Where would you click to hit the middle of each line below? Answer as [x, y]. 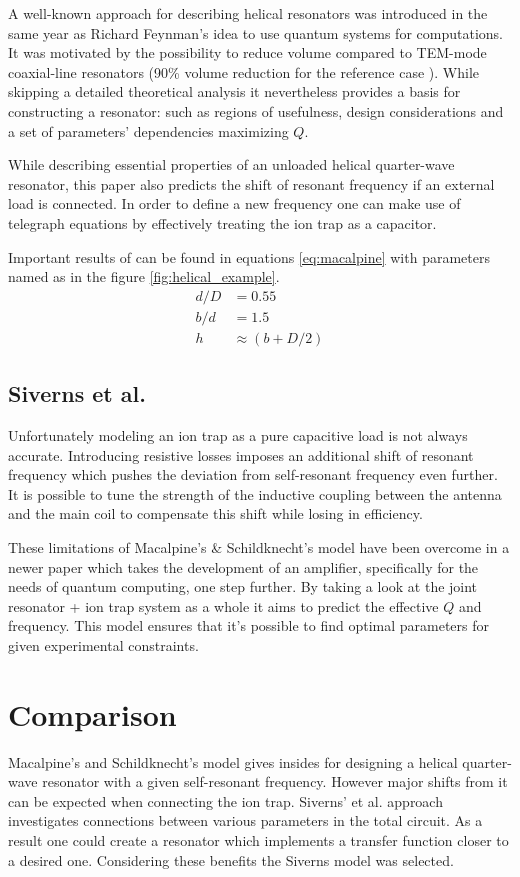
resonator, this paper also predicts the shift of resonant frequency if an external [251, 183]
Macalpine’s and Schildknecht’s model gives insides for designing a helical [233, 761]
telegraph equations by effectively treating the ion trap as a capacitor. [222, 222]
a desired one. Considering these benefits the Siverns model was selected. [231, 859]
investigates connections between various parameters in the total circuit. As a [245, 820]
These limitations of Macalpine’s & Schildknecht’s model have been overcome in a [259, 546]
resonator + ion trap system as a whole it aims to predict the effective [223, 605]
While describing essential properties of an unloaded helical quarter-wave [231, 164]
